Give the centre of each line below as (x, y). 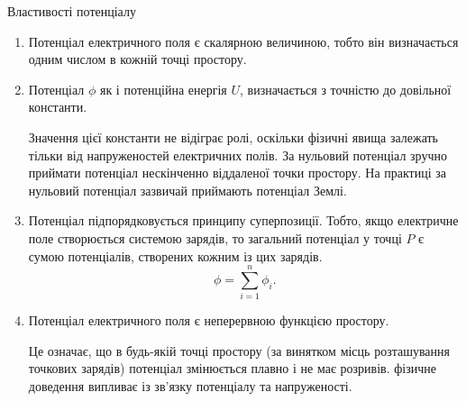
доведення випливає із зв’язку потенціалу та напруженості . (190, 386)
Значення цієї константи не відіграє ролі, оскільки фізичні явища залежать (233, 137)
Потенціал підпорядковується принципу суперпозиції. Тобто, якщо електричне (243, 220)
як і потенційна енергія (163, 89)
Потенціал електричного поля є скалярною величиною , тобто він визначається (243, 41)
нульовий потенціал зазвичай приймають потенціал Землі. (187, 190)
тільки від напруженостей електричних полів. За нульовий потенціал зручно (238, 155)
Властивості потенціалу (72, 11)
